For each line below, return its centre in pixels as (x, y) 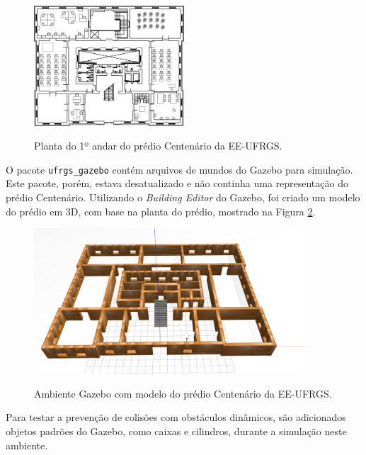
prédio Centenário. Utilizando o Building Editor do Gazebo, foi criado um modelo (183, 197)
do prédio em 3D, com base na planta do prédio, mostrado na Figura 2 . (161, 211)
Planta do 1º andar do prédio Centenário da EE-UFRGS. (158, 146)
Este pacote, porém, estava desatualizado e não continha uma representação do (177, 183)
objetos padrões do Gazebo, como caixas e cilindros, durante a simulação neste (176, 431)
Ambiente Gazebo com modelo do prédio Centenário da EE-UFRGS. (183, 393)
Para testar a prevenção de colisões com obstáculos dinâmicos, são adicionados (176, 417)
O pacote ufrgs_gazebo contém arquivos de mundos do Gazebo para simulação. (179, 169)
